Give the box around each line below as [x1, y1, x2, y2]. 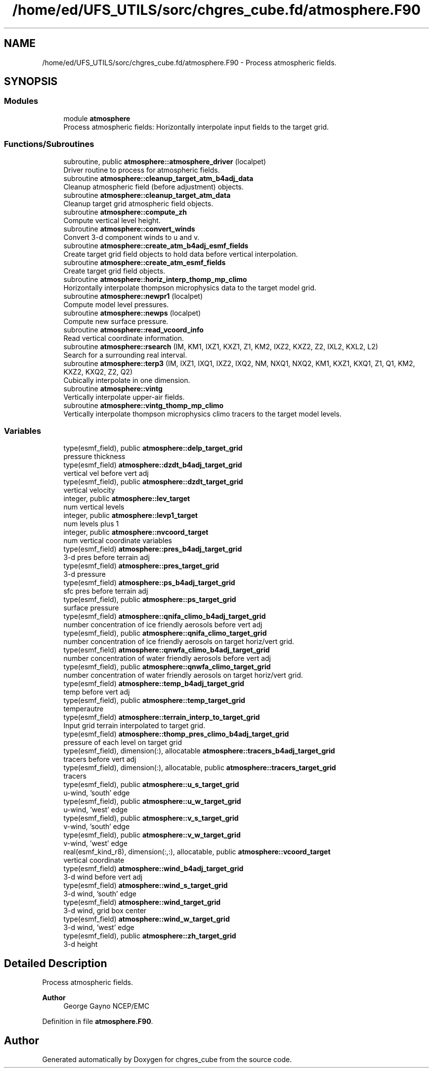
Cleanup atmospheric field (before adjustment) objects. [63, 182, 244, 191]
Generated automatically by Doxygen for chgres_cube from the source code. [42, 1055, 292, 1064]
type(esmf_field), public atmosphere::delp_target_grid [63, 444, 243, 453]
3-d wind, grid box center [63, 906, 147, 915]
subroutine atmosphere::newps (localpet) [63, 308, 201, 317]
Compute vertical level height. [63, 216, 161, 225]
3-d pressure [63, 570, 106, 579]
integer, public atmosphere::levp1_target [63, 511, 198, 520]
